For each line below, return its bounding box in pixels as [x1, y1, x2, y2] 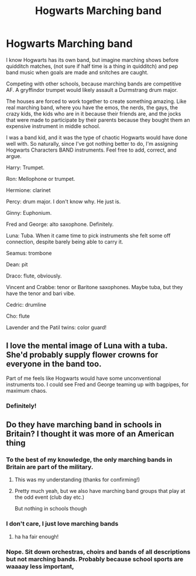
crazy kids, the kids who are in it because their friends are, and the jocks [6, 110, 181, 117]
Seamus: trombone [6, 249, 52, 256]
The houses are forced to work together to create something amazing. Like [6, 98, 187, 105]
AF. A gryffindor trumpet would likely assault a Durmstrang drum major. [6, 86, 178, 93]
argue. [6, 152, 22, 159]
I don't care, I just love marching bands [6, 520, 119, 528]
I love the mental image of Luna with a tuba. [6, 341, 168, 351]
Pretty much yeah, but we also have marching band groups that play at [14, 488, 185, 495]
